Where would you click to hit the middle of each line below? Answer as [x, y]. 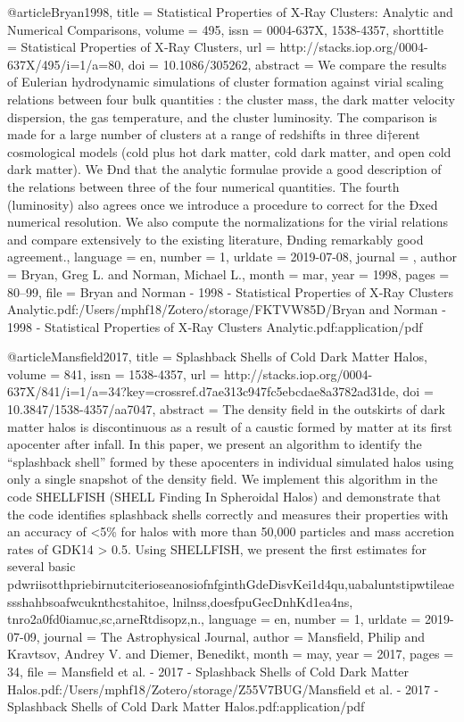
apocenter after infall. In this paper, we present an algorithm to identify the [215, 444]
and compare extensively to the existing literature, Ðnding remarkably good [215, 239]
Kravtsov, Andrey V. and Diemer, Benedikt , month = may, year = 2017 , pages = [231, 654]
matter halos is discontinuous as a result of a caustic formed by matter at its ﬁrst [230, 426]
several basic [41, 566]
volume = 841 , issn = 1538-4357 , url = [114, 373]
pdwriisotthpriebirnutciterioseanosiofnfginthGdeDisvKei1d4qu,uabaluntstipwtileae [231, 584]
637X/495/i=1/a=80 [64, 64]
